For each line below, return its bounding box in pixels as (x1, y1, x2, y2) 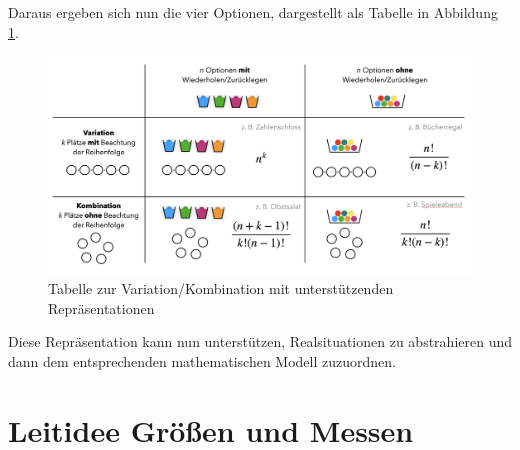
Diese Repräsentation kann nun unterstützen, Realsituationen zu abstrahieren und (8, 331, 512, 352)
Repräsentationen (48, 297, 155, 318)
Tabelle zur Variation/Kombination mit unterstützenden (48, 277, 394, 298)
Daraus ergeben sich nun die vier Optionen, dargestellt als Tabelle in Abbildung (8, 2, 498, 22)
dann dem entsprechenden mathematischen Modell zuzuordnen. (8, 350, 396, 371)
